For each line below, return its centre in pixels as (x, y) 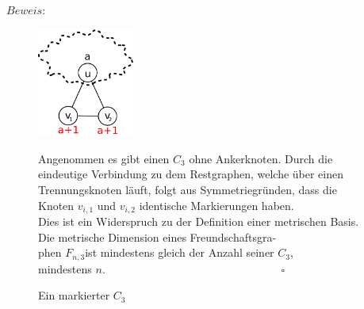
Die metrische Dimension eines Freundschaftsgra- (157, 237)
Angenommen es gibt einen (104, 158)
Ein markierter (74, 295)
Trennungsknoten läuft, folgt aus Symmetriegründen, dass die (188, 189)
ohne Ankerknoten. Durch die (261, 158)
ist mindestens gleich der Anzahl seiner (180, 252)
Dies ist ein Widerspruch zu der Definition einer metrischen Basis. (199, 221)
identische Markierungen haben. (216, 205)
